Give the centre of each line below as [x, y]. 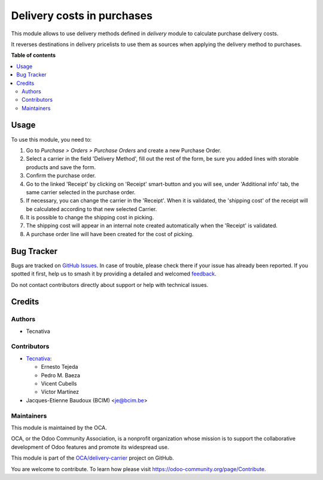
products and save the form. [61, 167]
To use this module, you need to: [51, 139]
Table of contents [33, 55]
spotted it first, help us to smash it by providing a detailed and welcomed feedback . [114, 274]
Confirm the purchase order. [61, 176]
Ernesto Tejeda [60, 367]
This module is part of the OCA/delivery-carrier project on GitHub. [93, 458]
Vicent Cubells [59, 384]
